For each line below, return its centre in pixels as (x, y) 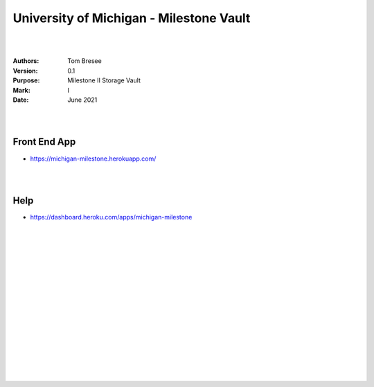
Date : (21, 100)
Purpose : (26, 80)
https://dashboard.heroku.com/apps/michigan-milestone (111, 217)
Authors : (26, 61)
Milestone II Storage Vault (104, 80)
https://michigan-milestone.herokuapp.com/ (93, 159)
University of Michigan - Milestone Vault (132, 18)
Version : (25, 71)
